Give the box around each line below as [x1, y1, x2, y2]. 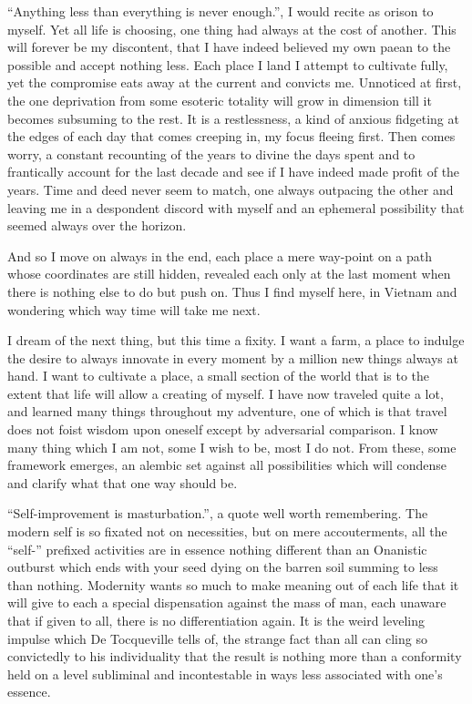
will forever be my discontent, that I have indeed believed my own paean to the [7, 37, 451, 56]
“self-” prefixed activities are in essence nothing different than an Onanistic [7, 539, 427, 558]
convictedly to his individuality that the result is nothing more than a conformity [7, 647, 462, 666]
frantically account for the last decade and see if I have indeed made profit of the [7, 162, 460, 181]
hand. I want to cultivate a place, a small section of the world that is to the [7, 366, 430, 385]
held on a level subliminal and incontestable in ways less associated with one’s [7, 664, 443, 683]
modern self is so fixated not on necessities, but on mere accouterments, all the [7, 522, 447, 541]
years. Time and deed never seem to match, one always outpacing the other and [7, 179, 454, 199]
